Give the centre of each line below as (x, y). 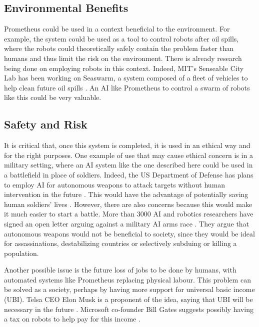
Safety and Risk (46, 124)
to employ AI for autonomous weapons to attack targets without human (115, 184)
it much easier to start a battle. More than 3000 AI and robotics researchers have (129, 214)
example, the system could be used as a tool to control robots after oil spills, (121, 38)
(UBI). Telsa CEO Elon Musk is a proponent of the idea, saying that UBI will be (128, 299)
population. (21, 253)
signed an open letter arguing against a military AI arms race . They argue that (127, 223)
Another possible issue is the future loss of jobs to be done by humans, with (120, 270)
